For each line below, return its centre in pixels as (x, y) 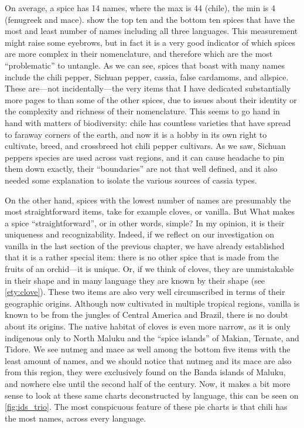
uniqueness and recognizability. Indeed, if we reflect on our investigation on (140, 234)
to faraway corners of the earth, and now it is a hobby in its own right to (136, 134)
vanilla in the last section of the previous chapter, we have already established (145, 245)
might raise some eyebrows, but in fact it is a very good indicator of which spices (150, 42)
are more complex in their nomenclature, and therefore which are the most (139, 54)
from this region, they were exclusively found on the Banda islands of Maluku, (145, 372)
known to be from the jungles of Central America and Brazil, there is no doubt (146, 315)
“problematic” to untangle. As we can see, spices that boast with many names (145, 65)
